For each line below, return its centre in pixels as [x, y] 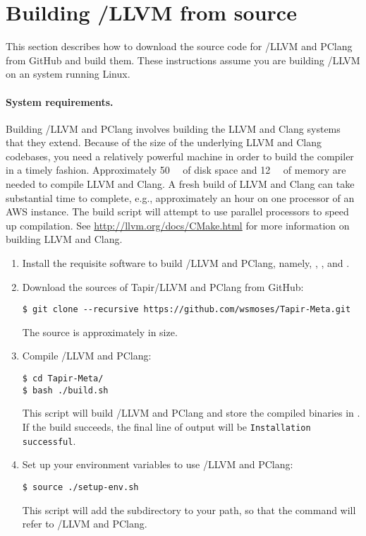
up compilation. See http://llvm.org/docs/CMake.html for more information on [178, 225]
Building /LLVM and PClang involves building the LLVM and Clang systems [173, 128]
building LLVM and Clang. [64, 239]
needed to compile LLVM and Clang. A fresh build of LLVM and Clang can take [180, 184]
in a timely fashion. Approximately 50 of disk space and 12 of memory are [176, 170]
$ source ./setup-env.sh [80, 487]
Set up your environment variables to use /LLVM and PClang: [158, 464]
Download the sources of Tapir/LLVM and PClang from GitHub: [163, 286]
